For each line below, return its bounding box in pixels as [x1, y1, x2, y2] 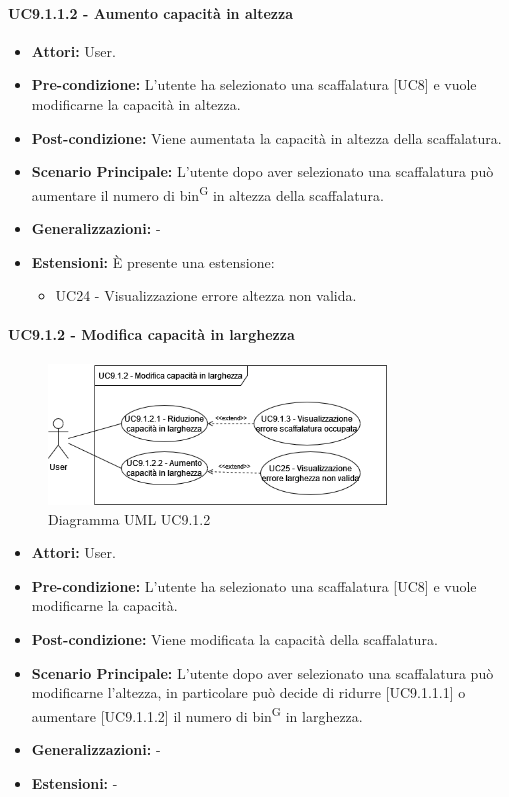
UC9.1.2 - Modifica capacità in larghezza [8, 324, 295, 345]
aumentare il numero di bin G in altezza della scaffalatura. [31, 181, 384, 205]
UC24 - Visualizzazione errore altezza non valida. [55, 285, 357, 306]
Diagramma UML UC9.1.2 [48, 508, 211, 529]
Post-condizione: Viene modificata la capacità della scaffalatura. [31, 628, 438, 649]
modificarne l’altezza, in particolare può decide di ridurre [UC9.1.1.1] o [31, 682, 466, 703]
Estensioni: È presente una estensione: [31, 251, 275, 272]
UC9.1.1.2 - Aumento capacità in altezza [8, 2, 293, 23]
